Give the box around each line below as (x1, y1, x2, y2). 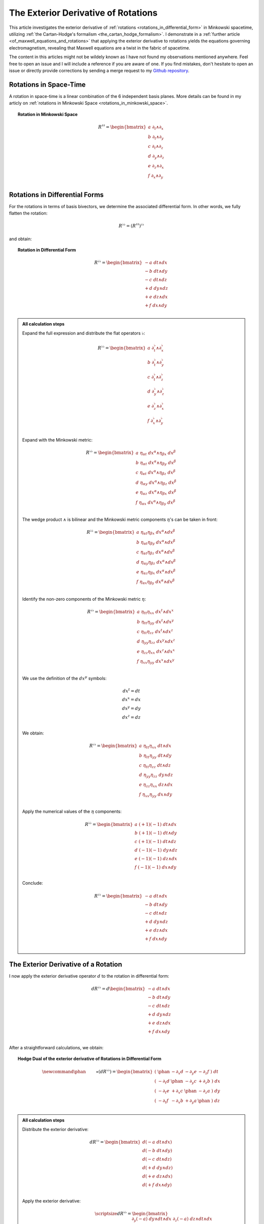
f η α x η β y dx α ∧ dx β (136, 578, 175, 586)
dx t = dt (122, 687, 140, 694)
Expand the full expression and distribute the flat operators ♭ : (22, 330, 145, 336)
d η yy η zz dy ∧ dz (139, 772, 173, 779)
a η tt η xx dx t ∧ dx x (137, 608, 174, 615)
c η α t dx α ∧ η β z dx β (135, 469, 176, 476)
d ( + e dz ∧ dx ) (142, 1173, 173, 1179)
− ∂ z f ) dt (198, 1069, 219, 1076)
